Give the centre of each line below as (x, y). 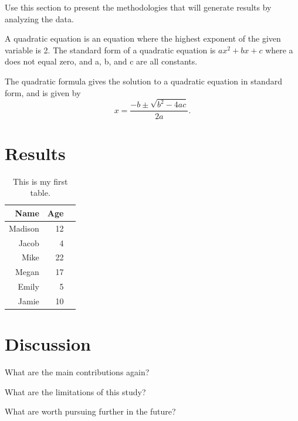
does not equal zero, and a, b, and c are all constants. (101, 61)
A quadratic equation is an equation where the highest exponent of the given (143, 38)
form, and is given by (43, 92)
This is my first (40, 181)
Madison (24, 228)
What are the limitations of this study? (75, 391)
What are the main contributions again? (77, 372)
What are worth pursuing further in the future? (90, 411)
